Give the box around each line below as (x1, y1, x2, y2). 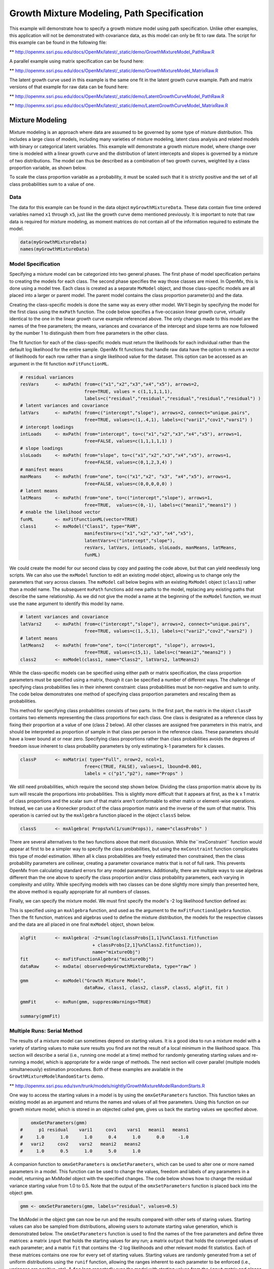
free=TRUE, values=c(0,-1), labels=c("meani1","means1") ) (84, 502, 237, 508)
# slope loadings (20, 445, 63, 451)
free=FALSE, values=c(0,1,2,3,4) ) (84, 459, 173, 465)
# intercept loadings (20, 424, 74, 430)
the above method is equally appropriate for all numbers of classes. (9, 888, 151, 894)
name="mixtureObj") (92, 949, 141, 955)
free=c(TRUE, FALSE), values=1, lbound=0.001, (84, 764, 202, 770)
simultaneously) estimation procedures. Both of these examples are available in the (9, 1066, 184, 1072)
